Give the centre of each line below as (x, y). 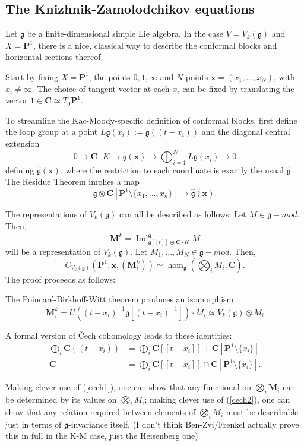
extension (23, 143)
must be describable (262, 412)
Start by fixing (32, 76)
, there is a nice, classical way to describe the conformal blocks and (155, 45)
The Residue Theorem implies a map (72, 181)
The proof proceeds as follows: (61, 279)
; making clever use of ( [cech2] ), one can (217, 399)
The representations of (46, 214)
